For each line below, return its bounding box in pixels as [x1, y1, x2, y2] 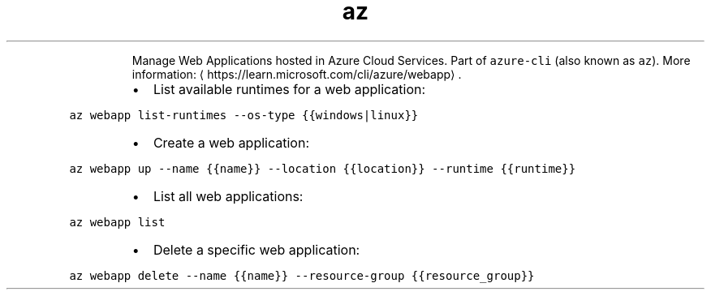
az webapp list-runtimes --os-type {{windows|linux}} [69, 108, 419, 122]
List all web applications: [153, 187, 304, 204]
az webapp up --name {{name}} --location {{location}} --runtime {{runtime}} [69, 161, 576, 175]
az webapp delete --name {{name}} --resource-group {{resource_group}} [69, 268, 535, 282]
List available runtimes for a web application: [153, 80, 426, 97]
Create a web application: [153, 134, 309, 151]
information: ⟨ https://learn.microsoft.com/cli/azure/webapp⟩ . [131, 66, 462, 81]
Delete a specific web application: [153, 241, 360, 258]
